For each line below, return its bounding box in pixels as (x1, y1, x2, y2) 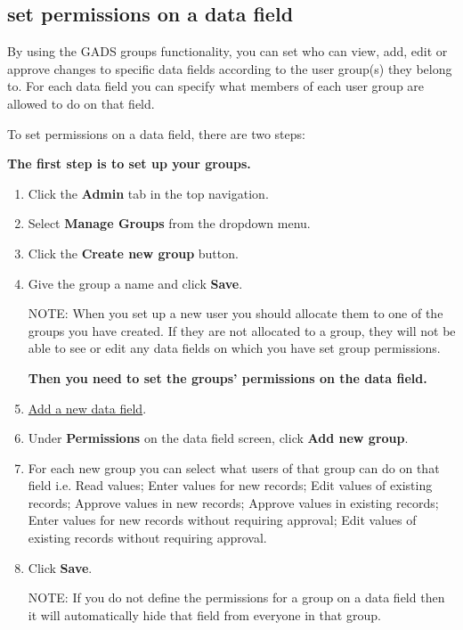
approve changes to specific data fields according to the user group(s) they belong (7, 59, 452, 78)
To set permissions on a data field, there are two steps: (7, 124, 305, 143)
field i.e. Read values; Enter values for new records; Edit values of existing (28, 476, 433, 495)
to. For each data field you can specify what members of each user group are (7, 77, 425, 95)
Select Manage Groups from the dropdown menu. (28, 214, 311, 233)
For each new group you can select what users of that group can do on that (28, 458, 440, 477)
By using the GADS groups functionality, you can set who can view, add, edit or (7, 42, 448, 61)
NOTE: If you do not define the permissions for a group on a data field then (28, 588, 445, 607)
